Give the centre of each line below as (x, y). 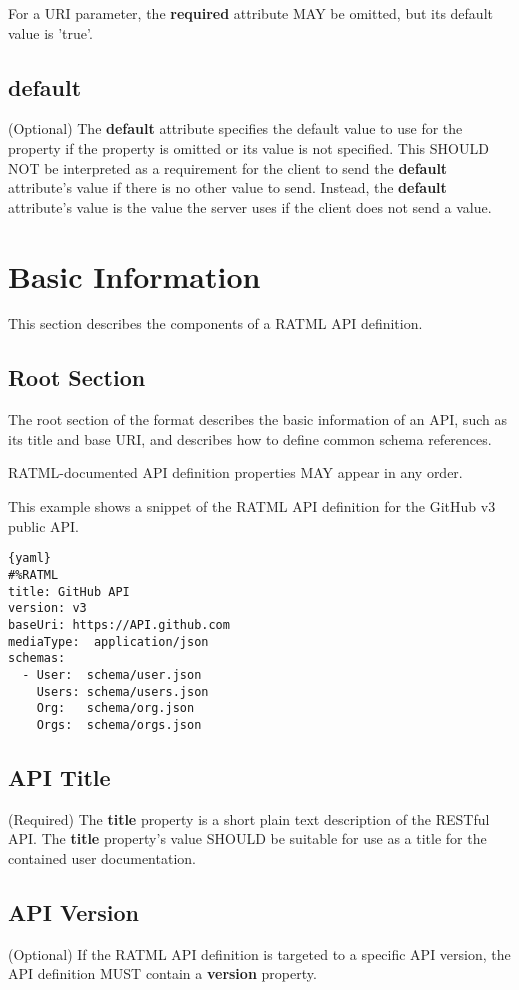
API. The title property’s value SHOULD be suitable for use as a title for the (247, 838)
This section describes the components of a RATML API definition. (215, 323)
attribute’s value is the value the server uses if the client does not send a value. (250, 206)
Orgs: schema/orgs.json (119, 724)
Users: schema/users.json (122, 691)
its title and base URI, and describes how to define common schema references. (250, 438)
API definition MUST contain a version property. (162, 973)
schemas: (37, 658)
